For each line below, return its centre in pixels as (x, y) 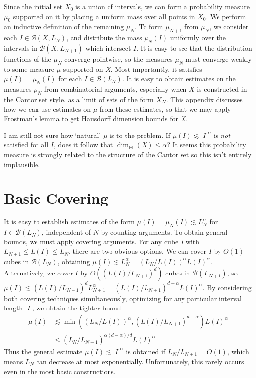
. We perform (226, 16)
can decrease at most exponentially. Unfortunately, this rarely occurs (140, 361)
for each (70, 79)
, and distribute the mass (104, 38)
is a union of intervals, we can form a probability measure (163, 6)
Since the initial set (33, 6)
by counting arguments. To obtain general (164, 232)
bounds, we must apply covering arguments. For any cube (91, 241)
